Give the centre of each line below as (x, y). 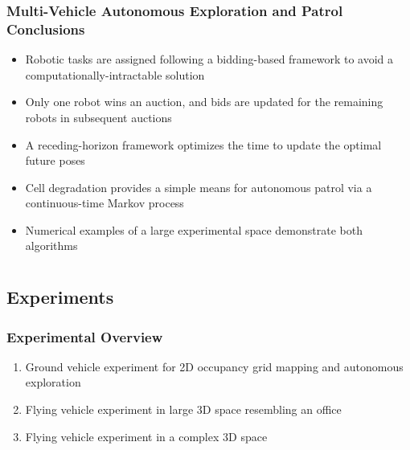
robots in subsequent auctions (98, 117)
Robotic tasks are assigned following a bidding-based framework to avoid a (209, 59)
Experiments (60, 297)
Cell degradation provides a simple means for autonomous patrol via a (199, 187)
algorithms (51, 245)
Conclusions (46, 29)
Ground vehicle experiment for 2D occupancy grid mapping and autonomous (214, 366)
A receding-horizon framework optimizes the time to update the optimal (203, 144)
